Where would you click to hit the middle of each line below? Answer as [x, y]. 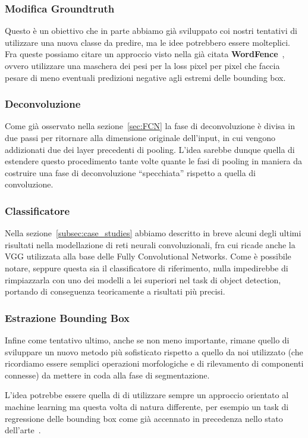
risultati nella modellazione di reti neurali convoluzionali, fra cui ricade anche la [150, 244]
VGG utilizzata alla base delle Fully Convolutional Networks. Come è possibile [148, 256]
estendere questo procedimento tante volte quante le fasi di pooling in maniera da [154, 161]
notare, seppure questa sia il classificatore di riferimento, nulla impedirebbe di [147, 268]
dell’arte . [23, 430]
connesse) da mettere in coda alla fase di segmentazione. [107, 375]
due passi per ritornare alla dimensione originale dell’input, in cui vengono [140, 137]
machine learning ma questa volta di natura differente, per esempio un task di [147, 406]
